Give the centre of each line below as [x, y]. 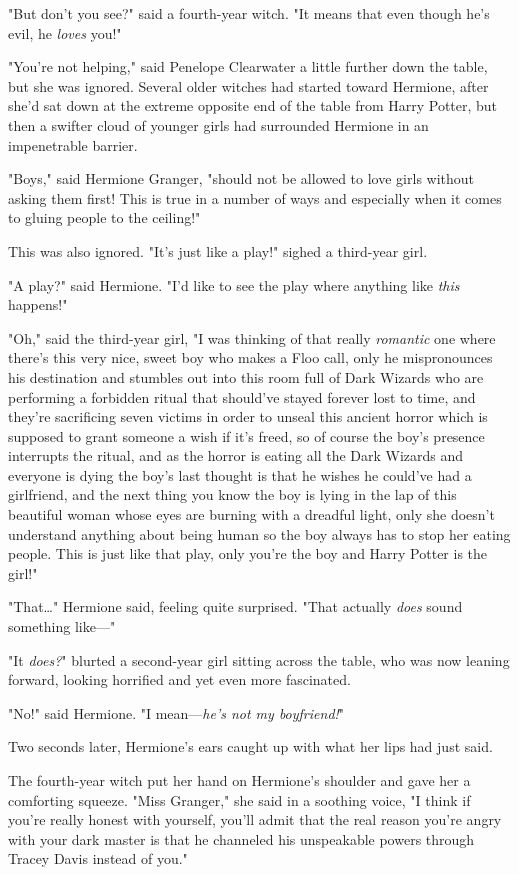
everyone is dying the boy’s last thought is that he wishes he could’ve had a [240, 474]
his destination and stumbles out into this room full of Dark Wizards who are [246, 376]
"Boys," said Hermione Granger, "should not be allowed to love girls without [241, 178]
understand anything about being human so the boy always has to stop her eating [259, 533]
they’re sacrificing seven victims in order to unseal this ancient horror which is [248, 416]
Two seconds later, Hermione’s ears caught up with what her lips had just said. [250, 746]
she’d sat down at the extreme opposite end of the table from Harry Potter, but [253, 105]
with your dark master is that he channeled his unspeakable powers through [241, 838]
